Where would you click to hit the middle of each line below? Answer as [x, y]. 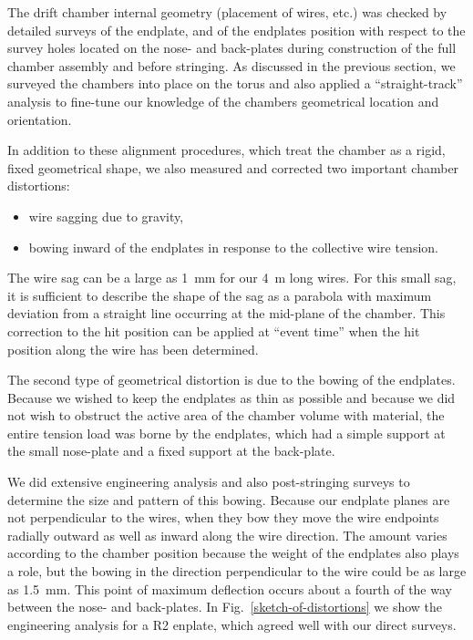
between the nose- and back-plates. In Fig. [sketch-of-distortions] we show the [225, 607]
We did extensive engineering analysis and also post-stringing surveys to [209, 482]
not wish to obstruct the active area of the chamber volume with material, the [226, 415]
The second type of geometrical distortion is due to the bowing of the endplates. [231, 380]
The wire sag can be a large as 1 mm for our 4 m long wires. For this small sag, [232, 278]
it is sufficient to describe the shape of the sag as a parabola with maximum [220, 295]
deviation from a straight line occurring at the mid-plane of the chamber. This [226, 313]
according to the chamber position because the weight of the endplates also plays [233, 553]
